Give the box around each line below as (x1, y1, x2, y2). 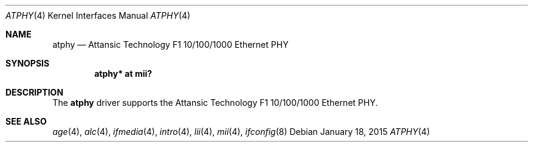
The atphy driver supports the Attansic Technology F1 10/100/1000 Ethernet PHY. (52, 97, 378, 108)
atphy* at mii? (94, 68, 153, 79)
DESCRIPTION (5, 87, 64, 97)
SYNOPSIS (5, 58, 50, 68)
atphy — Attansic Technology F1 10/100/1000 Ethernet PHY (52, 39, 289, 50)
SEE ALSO (5, 116, 47, 126)
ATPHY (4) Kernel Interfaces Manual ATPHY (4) (5, 10, 191, 21)
